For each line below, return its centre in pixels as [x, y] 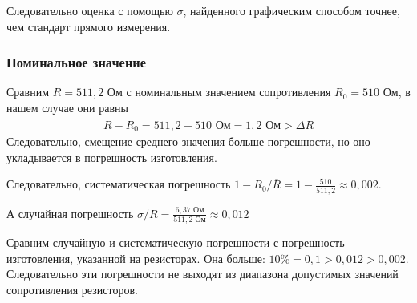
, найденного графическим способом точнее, [291, 10]
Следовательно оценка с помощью [90, 10]
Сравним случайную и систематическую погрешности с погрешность [176, 242]
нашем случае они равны [67, 107]
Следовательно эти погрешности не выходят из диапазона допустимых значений [202, 274]
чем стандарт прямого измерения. [89, 26]
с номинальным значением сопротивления [229, 92]
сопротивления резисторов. [72, 289]
